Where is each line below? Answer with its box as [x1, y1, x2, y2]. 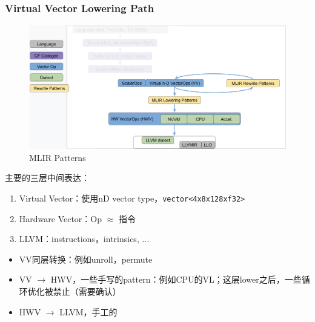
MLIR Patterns [29, 151, 86, 163]
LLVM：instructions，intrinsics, [19, 232, 139, 245]
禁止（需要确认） [53, 284, 121, 297]
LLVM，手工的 [59, 305, 118, 318]
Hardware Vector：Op [19, 212, 102, 225]
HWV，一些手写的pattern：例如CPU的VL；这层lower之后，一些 [50, 273, 302, 286]
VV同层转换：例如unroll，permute [19, 252, 153, 265]
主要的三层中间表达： [5, 171, 90, 184]
